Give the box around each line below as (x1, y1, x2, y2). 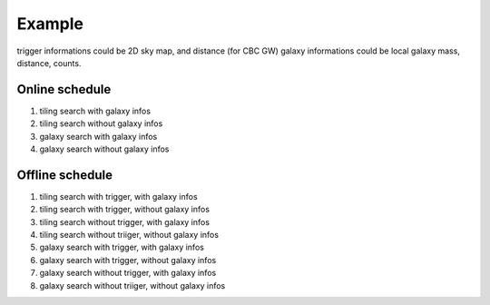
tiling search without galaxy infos (39, 118, 163, 129)
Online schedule (16, 82, 112, 97)
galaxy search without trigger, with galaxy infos (39, 268, 217, 279)
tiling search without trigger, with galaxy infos (39, 216, 211, 227)
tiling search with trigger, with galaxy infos (39, 191, 199, 202)
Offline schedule (16, 167, 113, 182)
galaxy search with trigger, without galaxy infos (39, 254, 217, 265)
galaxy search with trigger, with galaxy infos (39, 241, 204, 253)
